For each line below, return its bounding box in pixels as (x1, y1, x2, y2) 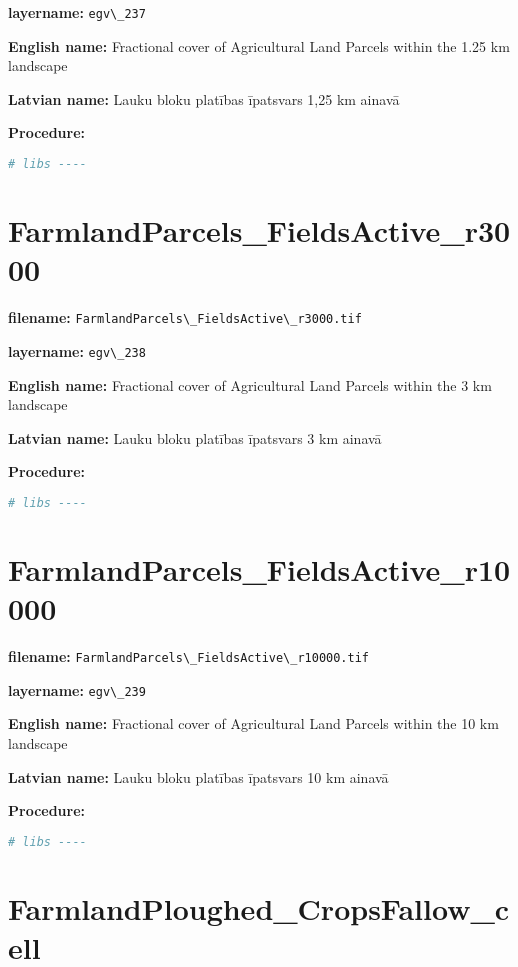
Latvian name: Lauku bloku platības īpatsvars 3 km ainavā (8, 427, 382, 448)
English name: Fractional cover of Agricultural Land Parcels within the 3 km (8, 374, 492, 395)
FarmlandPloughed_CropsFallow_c (8, 887, 510, 928)
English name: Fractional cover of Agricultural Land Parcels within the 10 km (8, 713, 499, 734)
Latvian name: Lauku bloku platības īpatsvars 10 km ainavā (8, 766, 389, 787)
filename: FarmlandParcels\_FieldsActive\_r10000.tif (8, 646, 370, 667)
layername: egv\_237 (8, 2, 146, 22)
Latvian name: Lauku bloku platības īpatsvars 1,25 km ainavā (8, 88, 400, 109)
